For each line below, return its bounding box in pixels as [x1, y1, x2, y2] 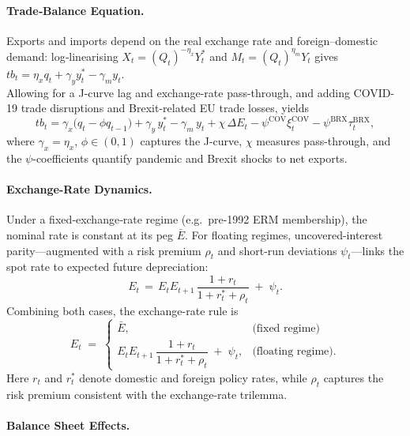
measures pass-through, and [256, 133, 391, 149]
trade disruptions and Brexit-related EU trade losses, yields [21, 100, 309, 116]
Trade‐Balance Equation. [6, 2, 145, 18]
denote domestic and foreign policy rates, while [79, 369, 307, 385]
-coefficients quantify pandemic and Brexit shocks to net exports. [32, 149, 348, 166]
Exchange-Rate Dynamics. [6, 181, 152, 197]
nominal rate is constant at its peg [6, 226, 174, 242]
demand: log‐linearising [6, 47, 118, 64]
